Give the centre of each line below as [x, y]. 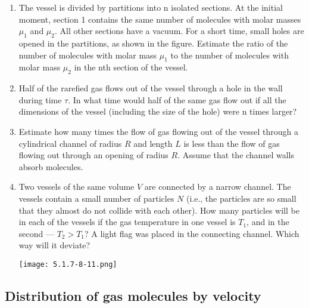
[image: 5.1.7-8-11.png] [68, 264]
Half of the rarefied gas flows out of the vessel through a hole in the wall [151, 88]
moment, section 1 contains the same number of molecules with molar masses [160, 19]
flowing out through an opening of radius [93, 155]
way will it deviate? [54, 245]
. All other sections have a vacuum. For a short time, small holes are [179, 31]
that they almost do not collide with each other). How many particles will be [159, 210]
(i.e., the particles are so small [241, 198]
